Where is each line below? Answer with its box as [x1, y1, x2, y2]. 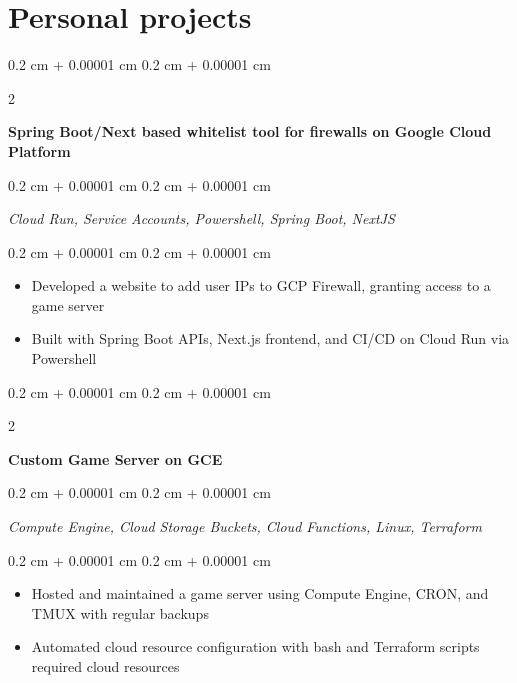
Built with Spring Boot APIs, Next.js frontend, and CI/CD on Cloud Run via [31, 328, 510, 349]
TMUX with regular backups [31, 602, 209, 623]
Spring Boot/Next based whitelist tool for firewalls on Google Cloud [8, 121, 492, 142]
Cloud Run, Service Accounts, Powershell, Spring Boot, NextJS [8, 208, 395, 229]
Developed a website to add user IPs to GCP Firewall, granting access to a [31, 275, 491, 296]
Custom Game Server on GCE [8, 448, 223, 469]
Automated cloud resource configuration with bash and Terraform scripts [31, 636, 480, 657]
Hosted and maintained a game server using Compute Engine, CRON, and [31, 583, 489, 604]
